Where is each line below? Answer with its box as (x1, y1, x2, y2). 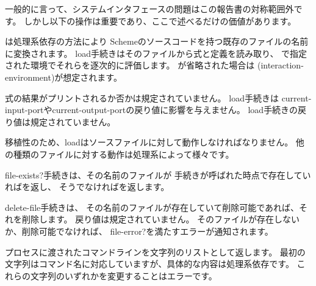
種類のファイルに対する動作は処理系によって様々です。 (13, 147, 234, 160)
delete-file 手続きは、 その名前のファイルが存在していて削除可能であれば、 (5, 200, 300, 213)
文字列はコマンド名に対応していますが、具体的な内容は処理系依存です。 (5, 257, 294, 270)
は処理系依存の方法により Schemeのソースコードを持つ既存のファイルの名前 (5, 35, 309, 48)
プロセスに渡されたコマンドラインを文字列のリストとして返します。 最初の (5, 245, 306, 258)
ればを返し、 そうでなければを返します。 (5, 180, 170, 193)
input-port (5, 103, 44, 116)
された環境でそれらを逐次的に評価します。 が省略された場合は (5, 59, 255, 71)
